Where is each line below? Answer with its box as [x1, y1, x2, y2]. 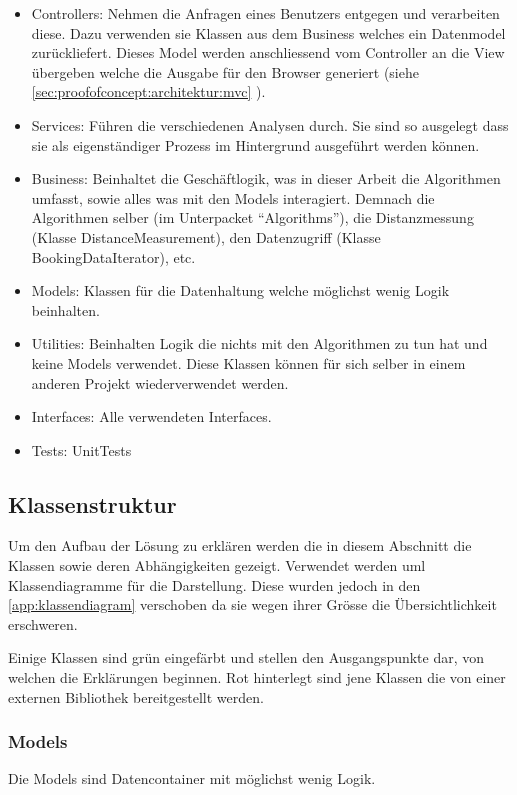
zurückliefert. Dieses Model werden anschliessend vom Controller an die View [31, 42, 505, 63]
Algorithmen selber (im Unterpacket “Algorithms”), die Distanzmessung [31, 207, 474, 228]
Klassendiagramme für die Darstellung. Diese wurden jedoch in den [8, 574, 421, 595]
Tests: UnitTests [31, 439, 132, 460]
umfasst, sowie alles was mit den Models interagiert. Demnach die [31, 187, 435, 208]
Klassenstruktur [8, 488, 177, 519]
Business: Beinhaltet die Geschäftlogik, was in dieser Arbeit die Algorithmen [31, 168, 501, 189]
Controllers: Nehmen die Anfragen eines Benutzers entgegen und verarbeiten [31, 3, 500, 23]
